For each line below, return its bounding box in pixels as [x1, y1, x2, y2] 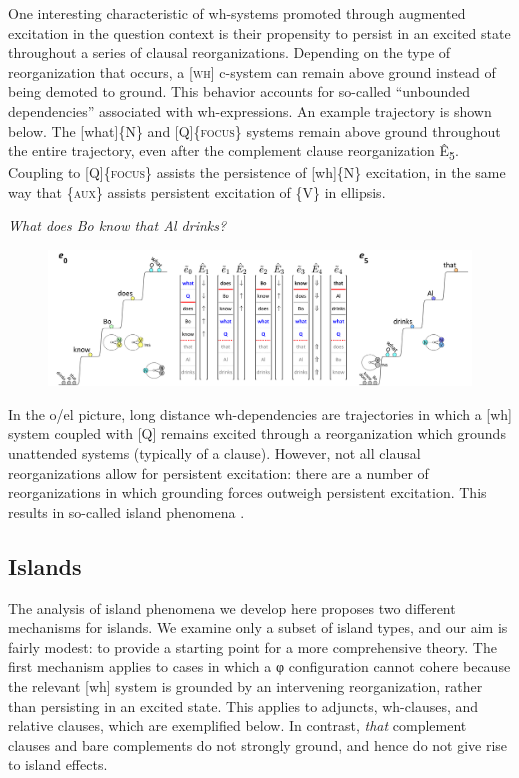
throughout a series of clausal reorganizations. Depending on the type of [8, 42, 451, 63]
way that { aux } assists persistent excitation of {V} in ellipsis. [8, 181, 386, 202]
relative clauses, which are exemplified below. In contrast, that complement [8, 715, 467, 736]
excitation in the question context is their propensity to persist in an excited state [8, 22, 511, 43]
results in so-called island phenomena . [8, 501, 245, 522]
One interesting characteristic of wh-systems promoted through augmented [8, 3, 466, 23]
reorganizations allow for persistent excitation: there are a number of [8, 462, 429, 483]
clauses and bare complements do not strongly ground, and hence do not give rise [8, 734, 508, 755]
